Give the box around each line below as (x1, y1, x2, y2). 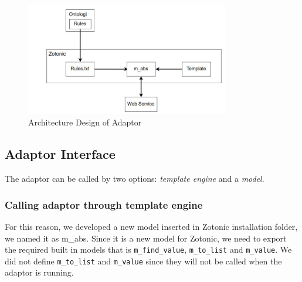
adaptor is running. (5, 266, 74, 278)
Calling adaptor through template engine (5, 197, 203, 212)
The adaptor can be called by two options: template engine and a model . (5, 172, 264, 185)
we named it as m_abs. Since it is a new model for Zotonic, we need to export (5, 232, 287, 244)
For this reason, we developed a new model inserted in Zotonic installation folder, (5, 220, 298, 232)
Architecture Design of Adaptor (28, 116, 142, 128)
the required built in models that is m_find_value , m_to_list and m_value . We (5, 243, 292, 256)
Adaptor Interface (5, 145, 116, 163)
